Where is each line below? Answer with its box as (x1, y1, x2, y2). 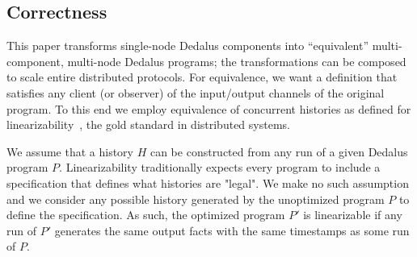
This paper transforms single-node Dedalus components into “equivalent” (6, 37, 369, 54)
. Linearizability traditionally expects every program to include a (59, 159, 381, 176)
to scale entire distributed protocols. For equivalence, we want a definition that (6, 68, 398, 85)
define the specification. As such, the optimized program (6, 206, 285, 223)
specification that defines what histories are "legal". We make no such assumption (6, 174, 409, 191)
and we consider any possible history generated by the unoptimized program (6, 190, 385, 207)
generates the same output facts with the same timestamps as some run (54, 222, 410, 238)
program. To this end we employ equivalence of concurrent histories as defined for (6, 100, 411, 117)
